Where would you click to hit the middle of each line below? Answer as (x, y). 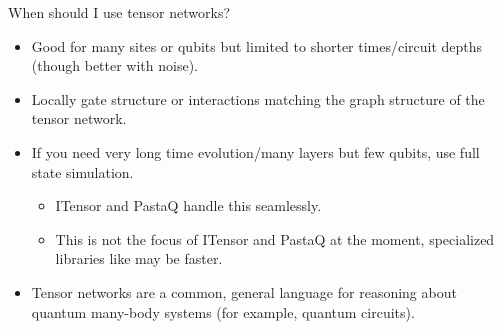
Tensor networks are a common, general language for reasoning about (244, 291)
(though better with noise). (114, 65)
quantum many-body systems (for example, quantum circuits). (223, 311)
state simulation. (82, 171)
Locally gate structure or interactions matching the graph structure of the (258, 98)
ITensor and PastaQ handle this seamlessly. (188, 205)
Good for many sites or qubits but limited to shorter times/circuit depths (257, 45)
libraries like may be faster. (139, 258)
